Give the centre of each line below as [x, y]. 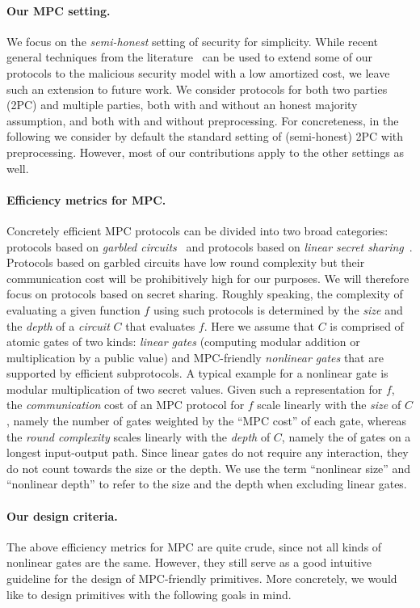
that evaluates [160, 325]
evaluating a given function [73, 309]
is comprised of [367, 325]
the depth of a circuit [58, 325]
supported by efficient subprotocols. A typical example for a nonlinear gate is [197, 373]
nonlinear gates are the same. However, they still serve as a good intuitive [189, 562]
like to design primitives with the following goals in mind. [149, 594]
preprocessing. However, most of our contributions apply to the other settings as [205, 152]
